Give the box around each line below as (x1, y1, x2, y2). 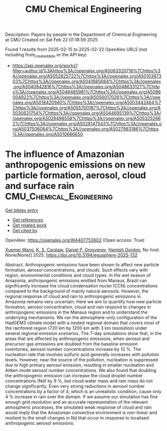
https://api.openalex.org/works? (12, 62, 78, 68)
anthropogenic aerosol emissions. (5, 420, 75, 426)
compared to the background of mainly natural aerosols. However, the (5, 288, 149, 294)
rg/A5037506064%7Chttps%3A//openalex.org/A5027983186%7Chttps (12, 126, 159, 132)
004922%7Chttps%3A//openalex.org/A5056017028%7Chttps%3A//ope (12, 94, 161, 100)
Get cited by (12, 227, 38, 233)
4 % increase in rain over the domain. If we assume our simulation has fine (5, 394, 158, 400)
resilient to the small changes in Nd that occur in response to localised (5, 415, 149, 421)
